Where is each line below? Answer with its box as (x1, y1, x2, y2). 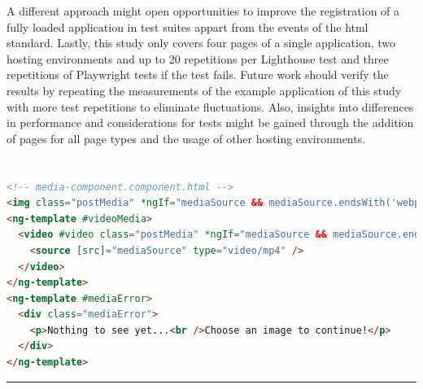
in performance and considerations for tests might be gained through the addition (7, 114, 414, 131)
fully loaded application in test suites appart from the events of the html (7, 18, 368, 35)
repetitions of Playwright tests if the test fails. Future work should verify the (7, 66, 389, 83)
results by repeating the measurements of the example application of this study (7, 81, 402, 98)
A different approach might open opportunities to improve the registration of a (7, 2, 400, 19)
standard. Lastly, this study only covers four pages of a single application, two (7, 34, 396, 51)
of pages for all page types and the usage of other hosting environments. (7, 129, 366, 146)
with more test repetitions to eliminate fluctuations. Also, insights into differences (7, 98, 414, 115)
